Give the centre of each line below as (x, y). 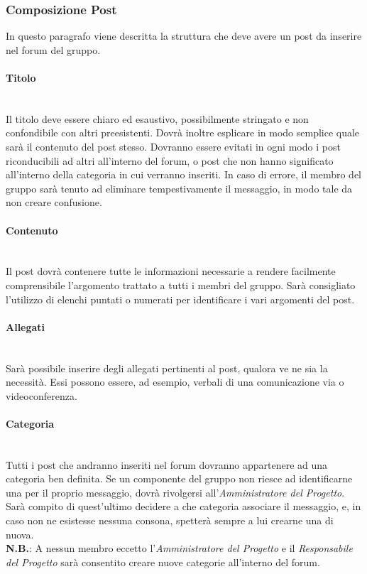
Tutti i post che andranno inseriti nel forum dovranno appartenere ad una (167, 464)
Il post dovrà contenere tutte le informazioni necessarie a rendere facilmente (171, 271)
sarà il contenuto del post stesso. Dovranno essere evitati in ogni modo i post (173, 146)
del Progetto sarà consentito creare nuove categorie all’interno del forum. (163, 562)
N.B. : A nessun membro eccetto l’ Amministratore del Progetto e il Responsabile (179, 548)
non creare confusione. (54, 202)
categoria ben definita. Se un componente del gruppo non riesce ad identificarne (179, 478)
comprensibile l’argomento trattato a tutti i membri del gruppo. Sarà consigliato (181, 285)
